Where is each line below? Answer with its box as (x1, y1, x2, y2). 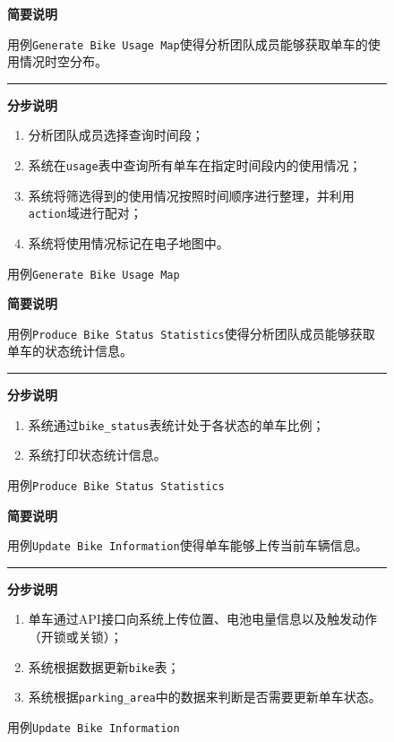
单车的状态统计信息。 (7, 341, 133, 360)
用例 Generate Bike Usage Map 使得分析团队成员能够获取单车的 (7, 34, 368, 53)
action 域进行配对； (28, 203, 142, 222)
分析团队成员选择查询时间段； (28, 125, 204, 144)
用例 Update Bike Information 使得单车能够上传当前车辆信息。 (7, 536, 368, 555)
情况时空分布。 (19, 52, 107, 71)
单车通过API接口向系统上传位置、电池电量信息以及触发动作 (28, 609, 377, 628)
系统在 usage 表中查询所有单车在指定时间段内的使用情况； (28, 156, 362, 175)
